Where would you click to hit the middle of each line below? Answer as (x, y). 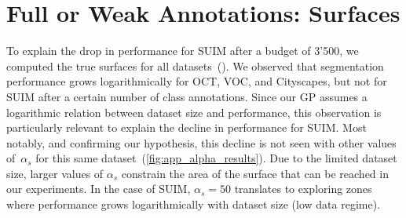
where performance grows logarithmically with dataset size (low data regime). (194, 204)
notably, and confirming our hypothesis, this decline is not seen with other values (201, 142)
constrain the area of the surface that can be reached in (255, 173)
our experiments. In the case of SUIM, (99, 189)
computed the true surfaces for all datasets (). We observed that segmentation (195, 65)
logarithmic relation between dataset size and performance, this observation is (194, 112)
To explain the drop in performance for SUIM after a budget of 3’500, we (183, 51)
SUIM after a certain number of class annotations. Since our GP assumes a (187, 96)
